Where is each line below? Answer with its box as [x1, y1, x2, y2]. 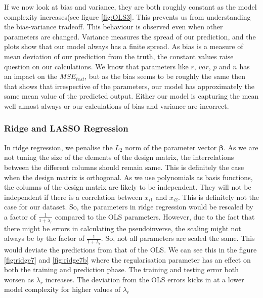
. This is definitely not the [178, 191, 259, 202]
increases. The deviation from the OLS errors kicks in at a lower [45, 274, 244, 284]
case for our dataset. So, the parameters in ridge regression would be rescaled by [4, 201, 253, 212]
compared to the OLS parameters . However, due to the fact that [55, 211, 255, 222]
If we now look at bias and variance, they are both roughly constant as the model [4, 2, 257, 12]
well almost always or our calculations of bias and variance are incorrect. [4, 100, 229, 111]
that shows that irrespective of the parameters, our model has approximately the [4, 80, 254, 91]
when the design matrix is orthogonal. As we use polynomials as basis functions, [4, 172, 253, 182]
